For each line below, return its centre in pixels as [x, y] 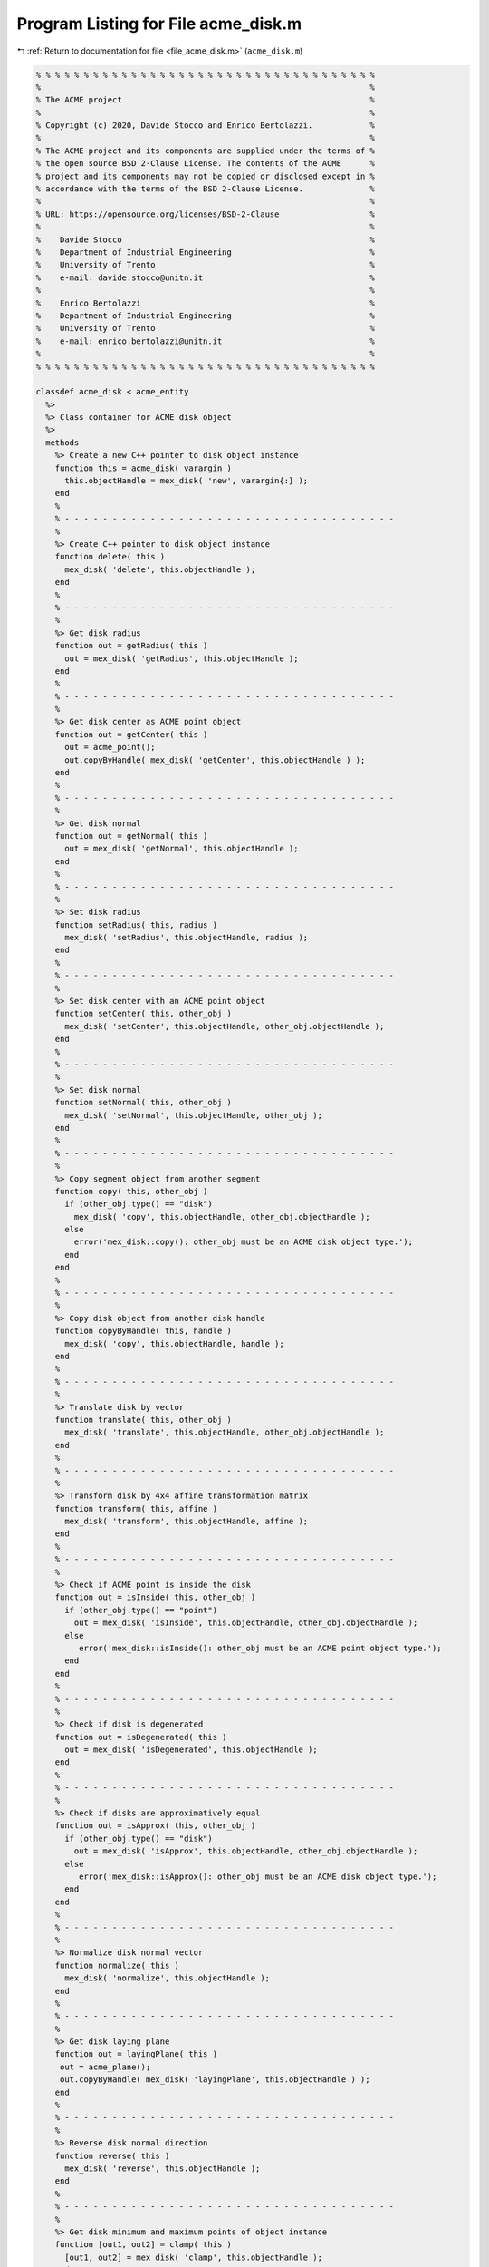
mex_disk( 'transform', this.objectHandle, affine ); [187, 1522]
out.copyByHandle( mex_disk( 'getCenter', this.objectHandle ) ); [215, 760]
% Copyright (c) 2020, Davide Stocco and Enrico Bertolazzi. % [206, 126]
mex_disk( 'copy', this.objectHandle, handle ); [174, 1343]
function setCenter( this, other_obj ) [144, 1014]
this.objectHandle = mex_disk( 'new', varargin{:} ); [187, 481]
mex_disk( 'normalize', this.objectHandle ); [168, 1978]
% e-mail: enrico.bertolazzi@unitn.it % [206, 341]
